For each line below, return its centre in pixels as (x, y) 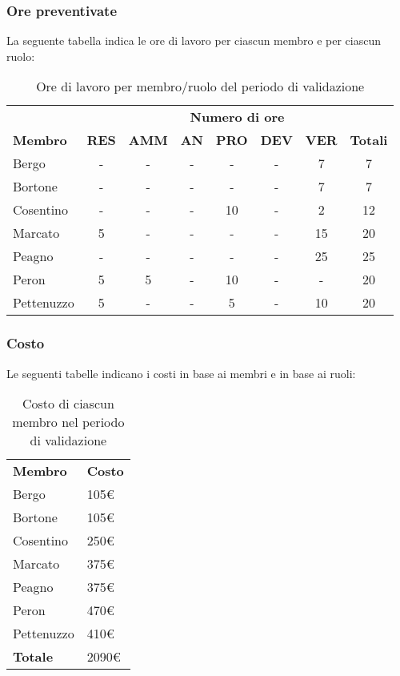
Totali (369, 140)
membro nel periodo (68, 422)
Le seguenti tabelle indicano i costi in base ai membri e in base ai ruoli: (181, 373)
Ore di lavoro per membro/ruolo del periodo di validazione (200, 87)
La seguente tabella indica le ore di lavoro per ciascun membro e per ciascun (194, 40)
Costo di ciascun (68, 404)
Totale (33, 657)
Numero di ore (237, 117)
